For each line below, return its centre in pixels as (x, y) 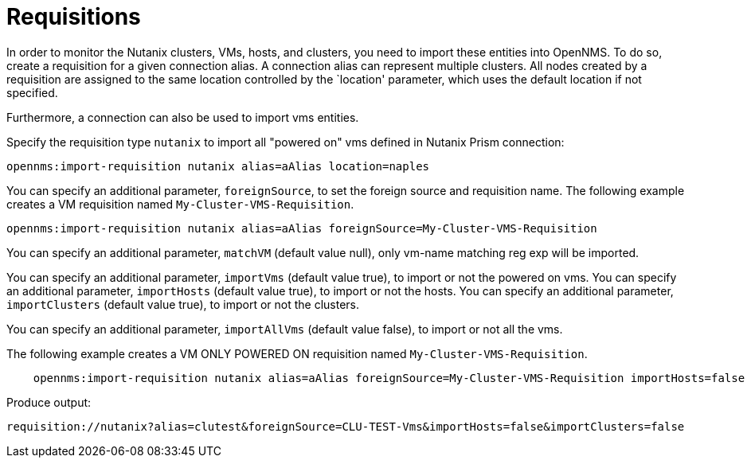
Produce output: (49, 402)
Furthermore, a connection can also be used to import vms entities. (183, 117)
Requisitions (74, 17)
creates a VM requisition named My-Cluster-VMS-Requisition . (180, 204)
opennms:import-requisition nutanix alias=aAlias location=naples (218, 166)
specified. (32, 92)
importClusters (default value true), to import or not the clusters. (183, 304)
